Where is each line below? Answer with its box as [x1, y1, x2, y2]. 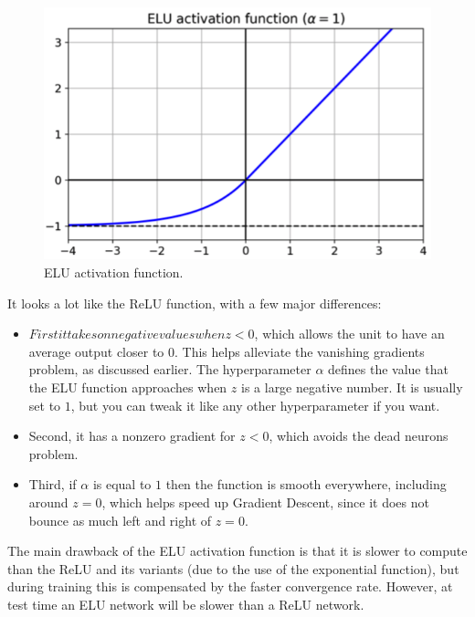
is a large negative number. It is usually [241, 378, 463, 397]
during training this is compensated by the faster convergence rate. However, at [7, 577, 453, 596]
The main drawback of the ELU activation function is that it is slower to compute [7, 541, 468, 560]
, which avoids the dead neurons [269, 426, 449, 445]
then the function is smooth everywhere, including [165, 475, 447, 494]
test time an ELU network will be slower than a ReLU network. [7, 594, 364, 613]
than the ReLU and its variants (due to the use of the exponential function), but [7, 559, 459, 578]
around [28, 492, 69, 511]
